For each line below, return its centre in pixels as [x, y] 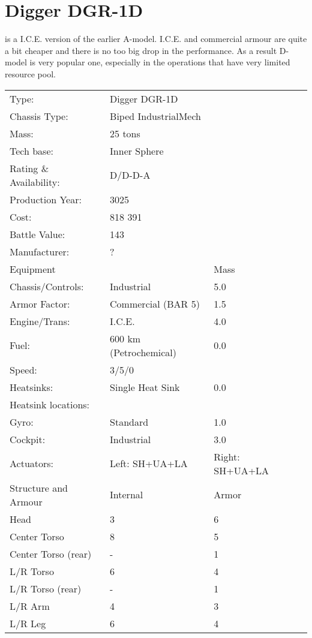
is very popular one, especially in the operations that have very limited [160, 62]
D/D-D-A [130, 175]
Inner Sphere [137, 151]
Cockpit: [28, 439]
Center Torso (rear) [51, 553]
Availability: [35, 182]
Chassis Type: [39, 116]
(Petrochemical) [143, 352]
